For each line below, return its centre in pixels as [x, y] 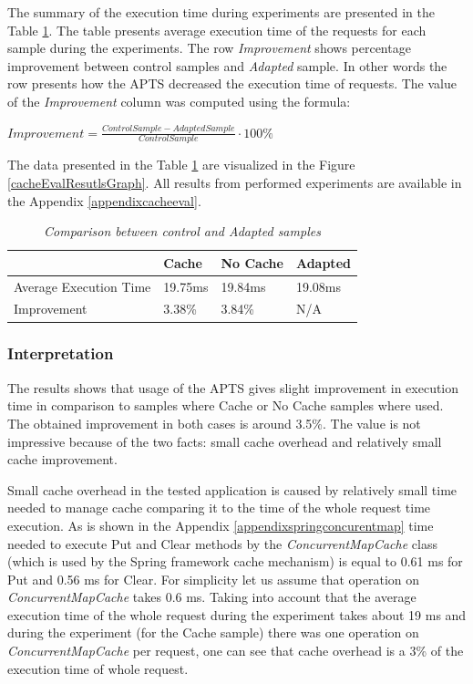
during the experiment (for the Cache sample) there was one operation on [213, 632]
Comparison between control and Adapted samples [182, 231]
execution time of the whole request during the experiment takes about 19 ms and [237, 614]
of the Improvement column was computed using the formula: [179, 101]
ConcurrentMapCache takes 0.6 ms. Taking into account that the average [212, 597]
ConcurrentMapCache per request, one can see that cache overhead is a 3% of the [236, 651]
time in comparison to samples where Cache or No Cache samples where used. [226, 405]
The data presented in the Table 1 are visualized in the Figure [181, 165]
